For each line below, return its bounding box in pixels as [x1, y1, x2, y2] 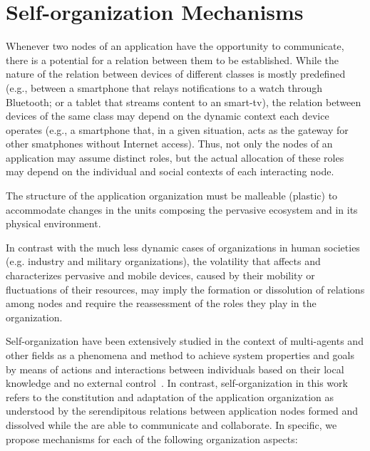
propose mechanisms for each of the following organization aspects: [6, 431, 298, 446]
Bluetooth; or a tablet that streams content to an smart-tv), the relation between [6, 94, 361, 109]
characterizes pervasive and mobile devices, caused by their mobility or [6, 268, 315, 283]
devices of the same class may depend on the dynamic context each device [6, 108, 329, 123]
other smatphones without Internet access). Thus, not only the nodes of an [6, 136, 333, 151]
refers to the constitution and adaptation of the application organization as [6, 389, 334, 404]
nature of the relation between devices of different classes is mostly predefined [6, 66, 346, 81]
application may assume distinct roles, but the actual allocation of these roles [6, 150, 344, 165]
